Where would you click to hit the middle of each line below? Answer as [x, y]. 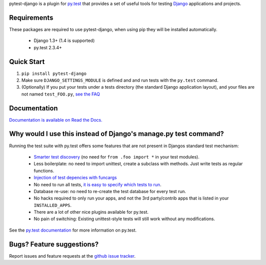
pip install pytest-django [54, 73]
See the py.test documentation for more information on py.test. [73, 230]
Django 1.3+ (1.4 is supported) [64, 41]
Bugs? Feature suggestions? [54, 244]
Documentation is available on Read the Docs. [56, 120]
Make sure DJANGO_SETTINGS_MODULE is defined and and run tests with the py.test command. [120, 80]
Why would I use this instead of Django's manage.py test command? [116, 134]
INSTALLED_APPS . [53, 205]
